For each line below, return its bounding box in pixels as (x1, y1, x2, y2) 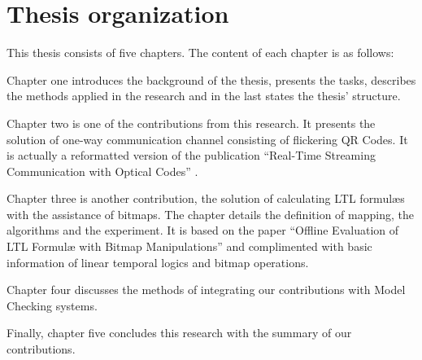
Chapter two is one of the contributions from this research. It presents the (7, 114, 376, 131)
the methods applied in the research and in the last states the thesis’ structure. (7, 87, 401, 104)
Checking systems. (7, 296, 98, 314)
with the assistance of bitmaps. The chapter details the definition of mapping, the (7, 205, 414, 222)
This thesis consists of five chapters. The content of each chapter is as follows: (7, 44, 394, 61)
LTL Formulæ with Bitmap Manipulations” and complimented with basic (7, 238, 372, 255)
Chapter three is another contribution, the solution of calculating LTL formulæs (7, 190, 405, 207)
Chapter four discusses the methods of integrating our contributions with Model (7, 281, 406, 298)
